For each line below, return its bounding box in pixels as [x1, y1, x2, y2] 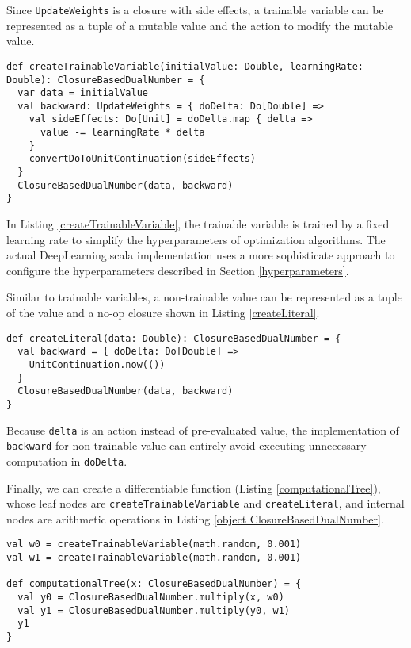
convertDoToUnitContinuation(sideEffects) [29, 153, 256, 165]
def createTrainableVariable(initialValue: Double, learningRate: [6, 60, 364, 72]
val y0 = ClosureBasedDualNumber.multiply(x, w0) [17, 592, 284, 603]
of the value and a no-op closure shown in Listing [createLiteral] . [6, 305, 320, 321]
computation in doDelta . [6, 452, 127, 469]
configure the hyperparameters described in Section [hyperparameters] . [6, 262, 349, 278]
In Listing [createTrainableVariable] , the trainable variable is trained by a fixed [6, 216, 390, 232]
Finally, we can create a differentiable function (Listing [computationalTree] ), [6, 479, 381, 496]
